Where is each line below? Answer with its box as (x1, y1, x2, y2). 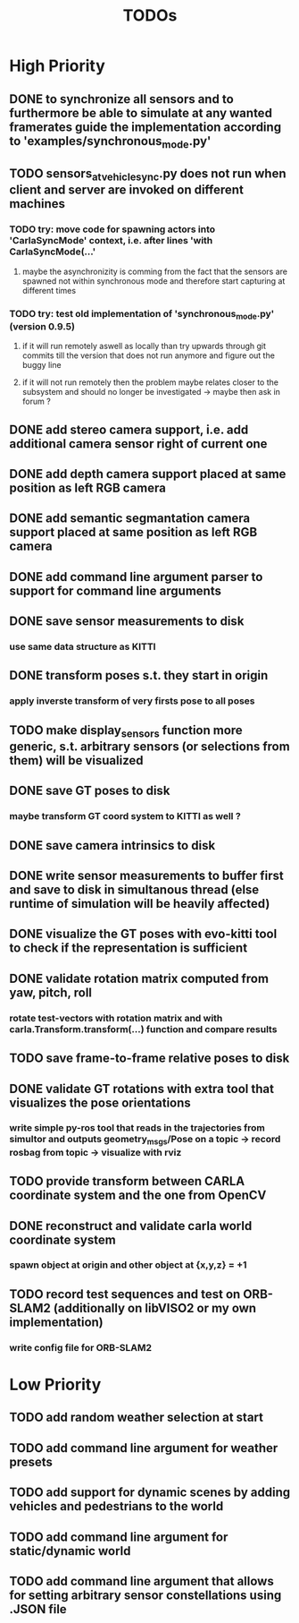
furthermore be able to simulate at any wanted (9, 105, 272, 121)
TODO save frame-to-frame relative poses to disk (9, 1051, 290, 1066)
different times (21, 285, 77, 295)
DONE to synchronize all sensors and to (9, 91, 234, 107)
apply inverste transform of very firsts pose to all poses (9, 695, 256, 707)
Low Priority (9, 1374, 102, 1395)
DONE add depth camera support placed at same (9, 466, 287, 482)
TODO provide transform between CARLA (9, 1174, 245, 1189)
